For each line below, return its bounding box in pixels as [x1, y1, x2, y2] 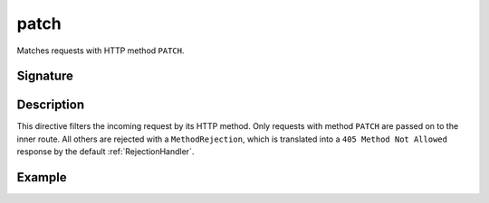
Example [16, 170, 67, 185]
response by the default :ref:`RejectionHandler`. [16, 146, 195, 157]
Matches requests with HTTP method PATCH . [16, 45, 185, 56]
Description [16, 97, 85, 113]
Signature [16, 69, 74, 84]
